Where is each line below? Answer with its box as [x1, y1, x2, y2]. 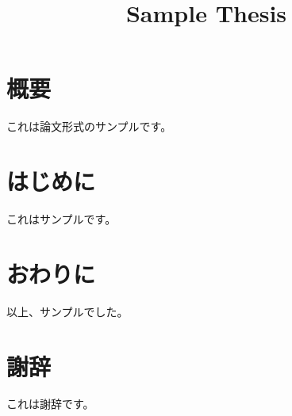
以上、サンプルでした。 [6, 303, 129, 319]
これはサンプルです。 [6, 211, 117, 227]
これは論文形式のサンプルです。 [6, 118, 172, 135]
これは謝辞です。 [6, 395, 94, 412]
